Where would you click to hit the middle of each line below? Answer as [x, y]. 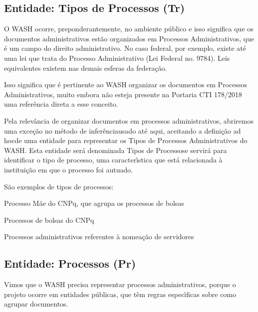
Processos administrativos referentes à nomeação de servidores [99, 236]
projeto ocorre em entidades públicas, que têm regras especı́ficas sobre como [120, 294]
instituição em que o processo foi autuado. [69, 169]
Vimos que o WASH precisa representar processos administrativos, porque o [120, 284]
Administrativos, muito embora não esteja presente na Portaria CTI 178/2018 [123, 94]
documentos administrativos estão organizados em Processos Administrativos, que [129, 38]
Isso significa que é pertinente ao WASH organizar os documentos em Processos [126, 84]
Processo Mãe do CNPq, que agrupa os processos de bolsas [94, 203]
